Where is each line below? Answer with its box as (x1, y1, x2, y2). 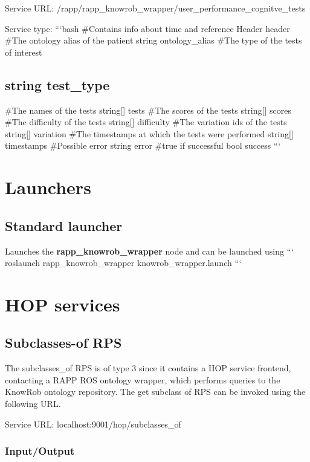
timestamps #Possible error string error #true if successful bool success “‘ (5, 139, 281, 152)
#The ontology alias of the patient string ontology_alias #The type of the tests (5, 34, 302, 47)
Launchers (5, 175, 91, 200)
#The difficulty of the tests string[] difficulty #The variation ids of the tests (5, 115, 287, 128)
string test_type (5, 75, 110, 94)
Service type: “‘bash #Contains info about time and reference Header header (5, 22, 290, 34)
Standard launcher (5, 216, 123, 235)
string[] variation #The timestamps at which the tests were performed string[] (5, 127, 294, 140)
